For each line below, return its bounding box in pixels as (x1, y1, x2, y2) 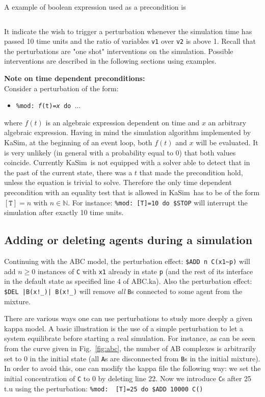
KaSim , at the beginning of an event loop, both (4, 137, 152, 148)
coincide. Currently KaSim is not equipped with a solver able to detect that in (4, 157, 250, 168)
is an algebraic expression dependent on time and (45, 117, 200, 127)
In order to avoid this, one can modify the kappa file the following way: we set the (4, 363, 261, 374)
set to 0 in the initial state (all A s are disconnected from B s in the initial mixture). (4, 353, 260, 363)
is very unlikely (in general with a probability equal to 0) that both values (4, 147, 236, 157)
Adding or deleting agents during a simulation (4, 232, 253, 248)
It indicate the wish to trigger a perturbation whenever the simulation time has (4, 25, 252, 36)
